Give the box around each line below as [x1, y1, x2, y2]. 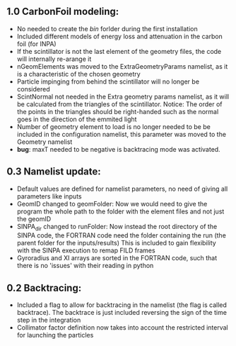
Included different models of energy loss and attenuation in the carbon [16, 32, 223, 40]
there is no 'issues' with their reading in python [16, 262, 154, 270]
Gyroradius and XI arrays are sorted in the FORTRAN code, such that [16, 254, 218, 262]
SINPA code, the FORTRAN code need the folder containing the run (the [16, 231, 227, 240]
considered [16, 84, 50, 93]
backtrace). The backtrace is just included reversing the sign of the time [16, 308, 228, 317]
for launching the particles [16, 331, 94, 340]
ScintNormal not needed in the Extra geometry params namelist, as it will [16, 92, 230, 101]
